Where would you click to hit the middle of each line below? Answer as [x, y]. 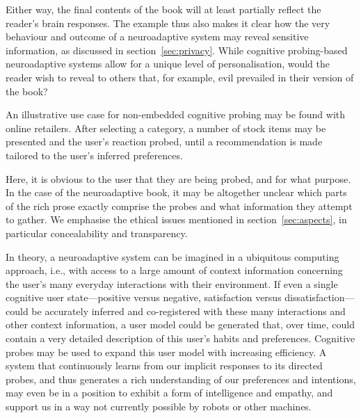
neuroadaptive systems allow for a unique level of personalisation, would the [168, 64]
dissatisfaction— [320, 297]
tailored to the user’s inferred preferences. [94, 155]
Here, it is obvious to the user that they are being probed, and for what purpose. [178, 178]
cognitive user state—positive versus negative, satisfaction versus [144, 297]
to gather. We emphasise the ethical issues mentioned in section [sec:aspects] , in [176, 219]
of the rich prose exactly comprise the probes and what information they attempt [179, 206]
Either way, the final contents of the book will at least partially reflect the [163, 9]
